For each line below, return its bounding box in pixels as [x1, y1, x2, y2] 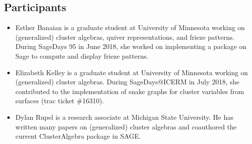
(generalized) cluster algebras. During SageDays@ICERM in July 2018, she [15, 77, 239, 87]
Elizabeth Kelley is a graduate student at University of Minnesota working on [15, 67, 248, 77]
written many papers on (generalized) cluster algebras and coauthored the [15, 121, 237, 131]
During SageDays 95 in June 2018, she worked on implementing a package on [15, 41, 247, 51]
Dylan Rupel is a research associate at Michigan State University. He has [15, 112, 233, 122]
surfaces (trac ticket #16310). [15, 96, 104, 106]
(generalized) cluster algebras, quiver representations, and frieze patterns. [15, 32, 234, 42]
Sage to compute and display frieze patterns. [15, 50, 149, 61]
